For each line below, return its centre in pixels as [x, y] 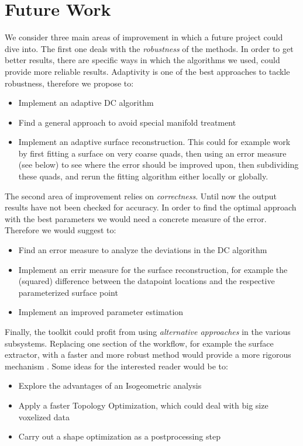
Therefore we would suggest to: [61, 230]
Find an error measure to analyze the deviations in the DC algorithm [143, 250]
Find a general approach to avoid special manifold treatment [127, 122]
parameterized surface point [68, 292]
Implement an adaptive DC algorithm [86, 103]
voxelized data [44, 416]
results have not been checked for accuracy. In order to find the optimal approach [151, 207]
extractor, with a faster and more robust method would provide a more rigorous [148, 355]
